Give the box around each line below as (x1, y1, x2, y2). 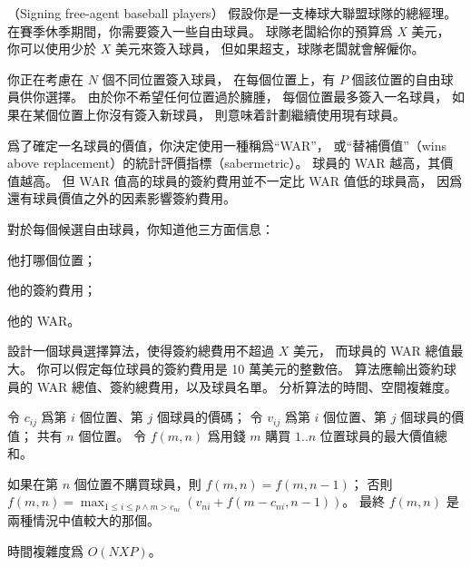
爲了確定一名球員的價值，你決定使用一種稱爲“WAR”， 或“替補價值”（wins (7, 135, 447, 154)
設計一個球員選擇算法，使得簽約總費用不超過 (7, 341, 274, 360)
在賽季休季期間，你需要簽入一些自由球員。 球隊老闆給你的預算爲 (7, 21, 393, 40)
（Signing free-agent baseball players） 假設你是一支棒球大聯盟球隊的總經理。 (7, 4, 457, 22)
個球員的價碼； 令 (156, 407, 263, 426)
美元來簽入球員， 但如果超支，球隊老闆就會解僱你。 (114, 39, 425, 58)
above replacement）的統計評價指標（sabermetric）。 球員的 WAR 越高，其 (7, 153, 441, 172)
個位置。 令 (78, 425, 147, 445)
